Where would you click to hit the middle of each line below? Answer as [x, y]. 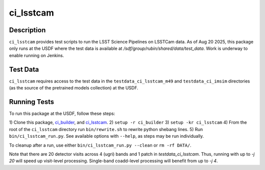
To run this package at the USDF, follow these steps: [62, 114]
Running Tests [31, 102]
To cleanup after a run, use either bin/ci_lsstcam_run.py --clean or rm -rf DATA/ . [100, 145]
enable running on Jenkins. [37, 55]
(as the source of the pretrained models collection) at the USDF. [74, 88]
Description [27, 30]
